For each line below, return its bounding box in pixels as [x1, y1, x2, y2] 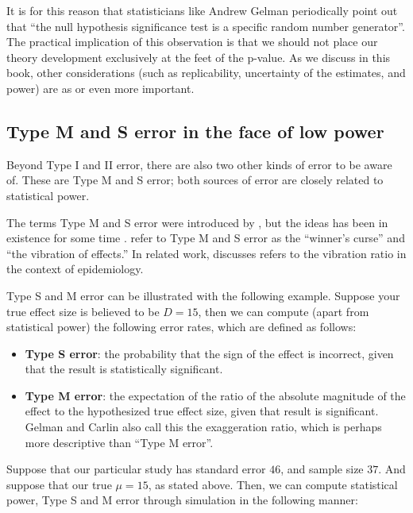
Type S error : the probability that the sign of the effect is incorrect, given [25, 345, 394, 361]
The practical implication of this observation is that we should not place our [6, 33, 378, 50]
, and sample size [280, 461, 364, 477]
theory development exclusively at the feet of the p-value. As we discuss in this [6, 48, 391, 65]
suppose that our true [6, 476, 112, 492]
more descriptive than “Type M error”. [25, 434, 214, 450]
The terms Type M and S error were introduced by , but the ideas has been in [6, 214, 388, 230]
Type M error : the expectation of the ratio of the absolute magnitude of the [25, 387, 406, 403]
